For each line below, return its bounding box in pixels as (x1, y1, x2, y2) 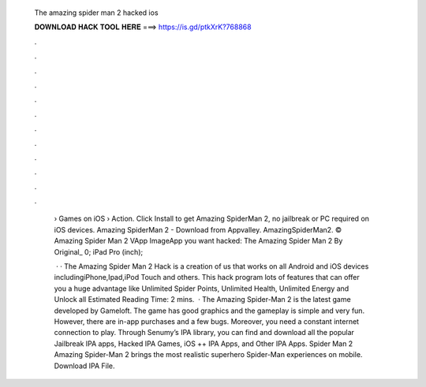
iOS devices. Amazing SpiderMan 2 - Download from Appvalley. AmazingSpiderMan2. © (54, 225, 342, 234)
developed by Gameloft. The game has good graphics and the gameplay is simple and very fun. (54, 306, 365, 315)
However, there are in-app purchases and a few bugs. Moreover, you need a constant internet (54, 316, 359, 326)
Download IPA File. (54, 361, 115, 370)
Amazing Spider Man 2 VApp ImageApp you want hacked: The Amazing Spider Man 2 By (54, 236, 343, 246)
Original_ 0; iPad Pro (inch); (54, 247, 144, 256)
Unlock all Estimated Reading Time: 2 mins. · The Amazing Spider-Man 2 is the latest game (54, 295, 351, 304)
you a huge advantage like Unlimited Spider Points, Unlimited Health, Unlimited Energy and (54, 284, 349, 293)
